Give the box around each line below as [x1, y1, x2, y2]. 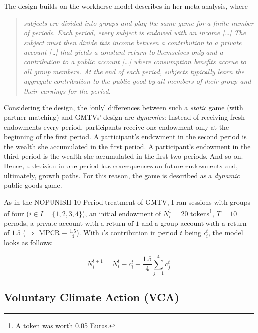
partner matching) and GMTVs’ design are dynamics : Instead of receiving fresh [4, 111, 245, 122]
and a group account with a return [141, 218, 247, 228]
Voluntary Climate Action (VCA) [4, 289, 180, 305]
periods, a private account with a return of [4, 218, 134, 228]
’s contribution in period [103, 227, 178, 238]
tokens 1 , [190, 207, 214, 218]
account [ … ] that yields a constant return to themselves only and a [23, 47, 223, 57]
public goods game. [4, 180, 62, 190]
